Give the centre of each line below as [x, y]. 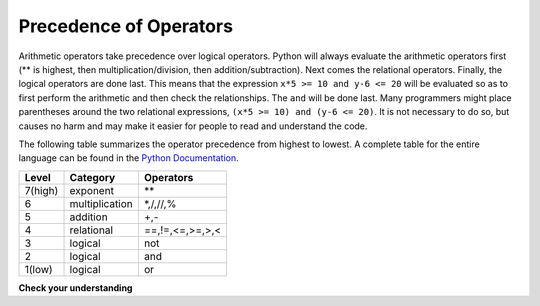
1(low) [39, 269]
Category [92, 177]
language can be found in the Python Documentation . [128, 158]
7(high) [41, 190]
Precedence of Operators [126, 26]
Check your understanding [75, 287]
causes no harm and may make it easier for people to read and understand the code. [193, 126]
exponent [92, 190]
